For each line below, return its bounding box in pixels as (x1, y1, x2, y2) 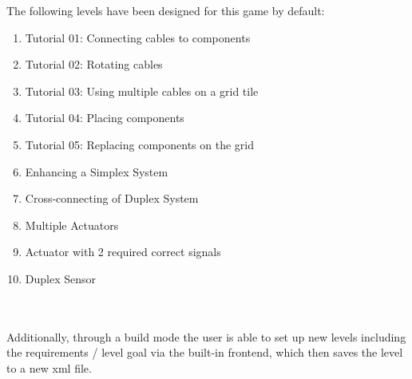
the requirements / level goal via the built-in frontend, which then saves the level (6, 344, 403, 361)
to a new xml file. (6, 359, 92, 376)
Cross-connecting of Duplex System (25, 190, 199, 207)
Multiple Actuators (25, 216, 119, 233)
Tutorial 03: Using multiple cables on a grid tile (25, 82, 259, 99)
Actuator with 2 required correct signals (25, 243, 221, 260)
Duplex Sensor (25, 270, 97, 286)
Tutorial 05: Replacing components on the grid (25, 136, 254, 152)
